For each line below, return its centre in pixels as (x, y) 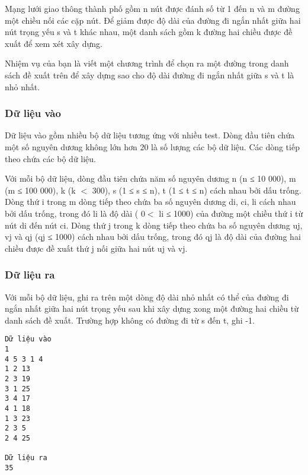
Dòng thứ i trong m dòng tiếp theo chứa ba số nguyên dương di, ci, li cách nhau (150, 202)
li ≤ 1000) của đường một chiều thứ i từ (231, 213)
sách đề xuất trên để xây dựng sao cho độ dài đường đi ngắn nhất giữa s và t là (150, 75)
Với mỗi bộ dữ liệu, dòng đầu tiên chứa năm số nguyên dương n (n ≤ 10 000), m (150, 178)
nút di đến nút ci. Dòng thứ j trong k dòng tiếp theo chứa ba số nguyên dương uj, (154, 225)
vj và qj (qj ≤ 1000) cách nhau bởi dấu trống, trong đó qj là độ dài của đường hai (153, 237)
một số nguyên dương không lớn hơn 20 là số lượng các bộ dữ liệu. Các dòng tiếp (152, 146)
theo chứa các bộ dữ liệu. (50, 158)
